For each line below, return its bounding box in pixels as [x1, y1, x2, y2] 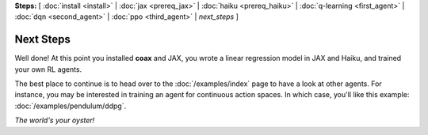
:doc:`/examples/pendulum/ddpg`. [14, 101, 127, 111]
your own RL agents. [14, 64, 82, 74]
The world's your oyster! [14, 115, 95, 126]
